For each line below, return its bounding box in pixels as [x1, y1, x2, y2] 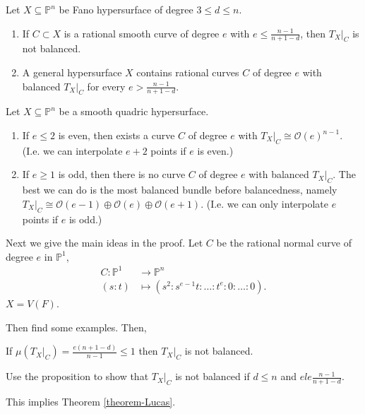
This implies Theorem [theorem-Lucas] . [6, 394, 176, 409]
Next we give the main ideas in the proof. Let [6, 235, 203, 250]
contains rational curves [136, 65, 239, 80]
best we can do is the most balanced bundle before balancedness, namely [22, 182, 337, 197]
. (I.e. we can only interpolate [201, 196, 329, 211]
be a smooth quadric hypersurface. [59, 104, 209, 119]
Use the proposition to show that [6, 369, 149, 384]
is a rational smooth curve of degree [64, 25, 220, 40]
